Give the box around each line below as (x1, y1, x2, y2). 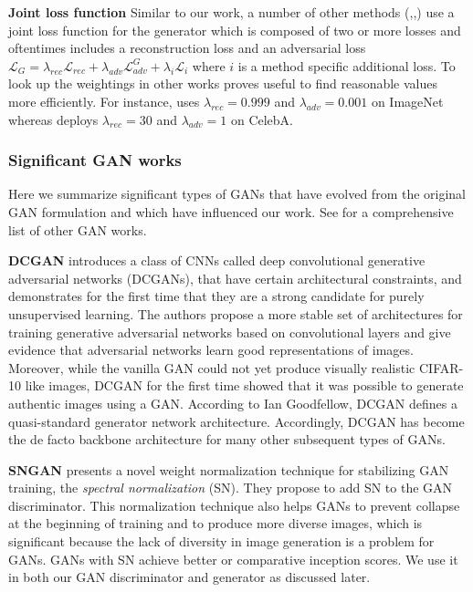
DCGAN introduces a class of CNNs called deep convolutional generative (8, 251, 426, 270)
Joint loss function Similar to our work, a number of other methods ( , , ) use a (8, 3, 455, 21)
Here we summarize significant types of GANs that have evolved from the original (8, 184, 467, 203)
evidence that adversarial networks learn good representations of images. (8, 340, 414, 359)
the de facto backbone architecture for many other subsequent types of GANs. (8, 430, 446, 449)
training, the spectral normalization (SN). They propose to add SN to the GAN (8, 478, 453, 497)
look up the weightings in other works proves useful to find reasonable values (8, 74, 438, 93)
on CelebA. (230, 109, 294, 129)
